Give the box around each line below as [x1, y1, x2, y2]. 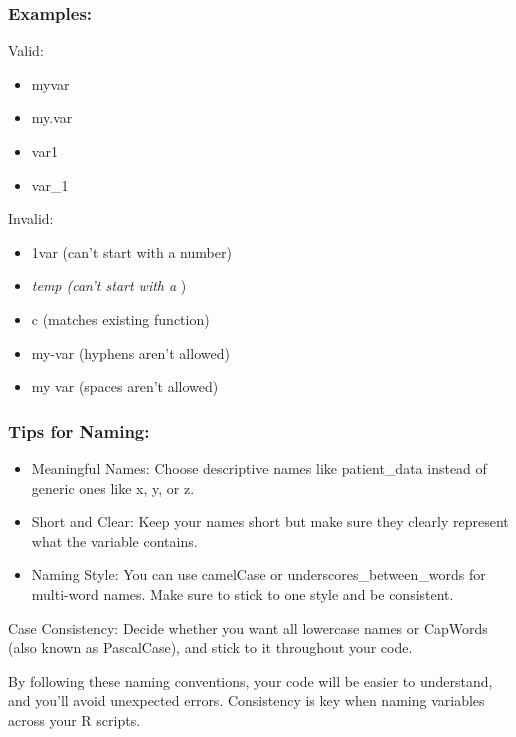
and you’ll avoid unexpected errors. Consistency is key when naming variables [8, 690, 485, 711]
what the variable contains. [31, 530, 198, 551]
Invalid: [8, 208, 54, 229]
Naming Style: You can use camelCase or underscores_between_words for [31, 564, 486, 585]
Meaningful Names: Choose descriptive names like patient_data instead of [31, 457, 487, 478]
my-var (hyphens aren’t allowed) [31, 342, 230, 363]
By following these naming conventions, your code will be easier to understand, [8, 670, 493, 691]
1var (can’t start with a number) [31, 241, 232, 262]
